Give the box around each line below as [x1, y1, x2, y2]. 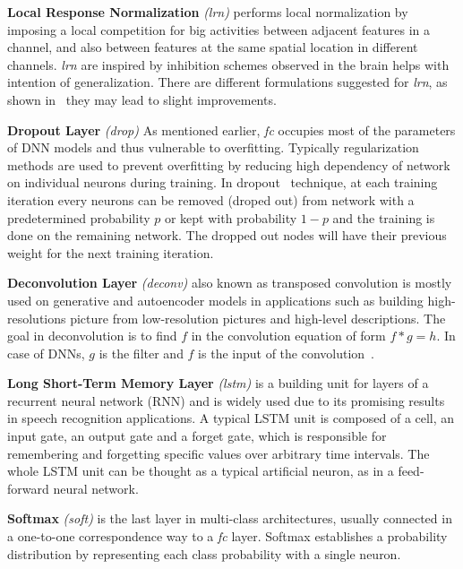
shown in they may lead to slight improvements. [7, 90, 277, 108]
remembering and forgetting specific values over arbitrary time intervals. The [7, 444, 430, 462]
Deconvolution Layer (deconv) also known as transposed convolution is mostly [7, 273, 452, 292]
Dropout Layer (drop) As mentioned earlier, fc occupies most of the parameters [7, 120, 456, 139]
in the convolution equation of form [191, 326, 386, 345]
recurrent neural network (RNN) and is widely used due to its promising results [7, 391, 445, 410]
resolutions [7, 308, 66, 327]
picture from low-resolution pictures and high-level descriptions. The [70, 308, 446, 327]
